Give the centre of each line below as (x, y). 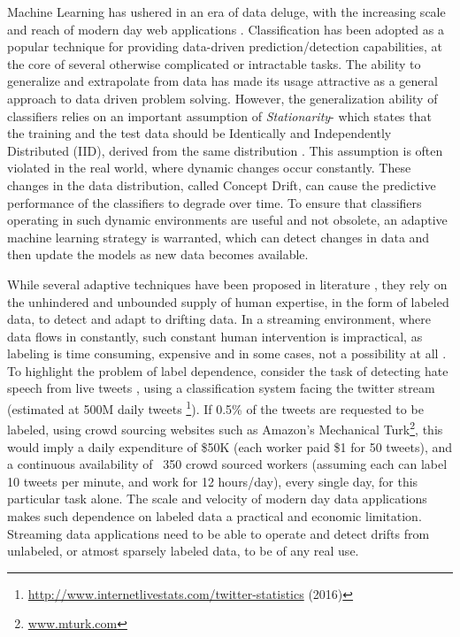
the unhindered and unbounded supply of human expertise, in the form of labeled (228, 301)
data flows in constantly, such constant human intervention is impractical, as (215, 336)
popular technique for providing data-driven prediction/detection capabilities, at (225, 46)
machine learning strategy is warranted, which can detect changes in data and (218, 237)
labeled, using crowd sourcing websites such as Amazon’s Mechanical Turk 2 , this (225, 428)
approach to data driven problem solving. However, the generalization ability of (222, 98)
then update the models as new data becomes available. (158, 254)
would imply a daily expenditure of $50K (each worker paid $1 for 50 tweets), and (230, 446)
